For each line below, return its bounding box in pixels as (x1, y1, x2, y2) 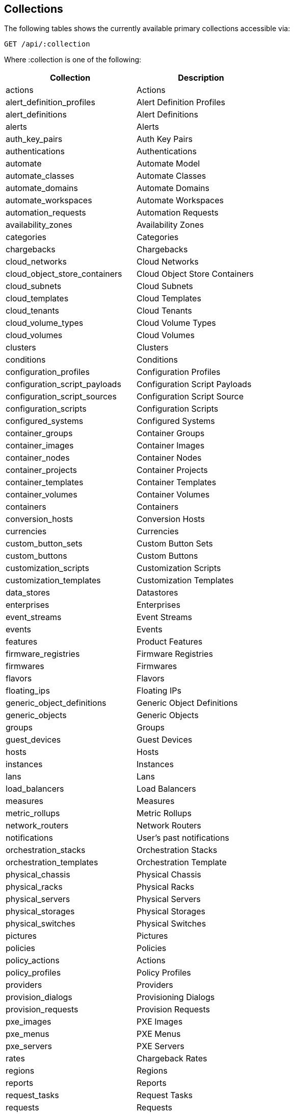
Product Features (137, 636, 203, 647)
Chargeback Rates (137, 1053, 207, 1064)
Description (178, 73, 224, 83)
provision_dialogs (6, 992, 72, 1003)
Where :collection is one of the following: (4, 55, 142, 64)
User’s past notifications (137, 833, 229, 843)
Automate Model (137, 158, 200, 169)
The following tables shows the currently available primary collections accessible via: (4, 24, 290, 33)
